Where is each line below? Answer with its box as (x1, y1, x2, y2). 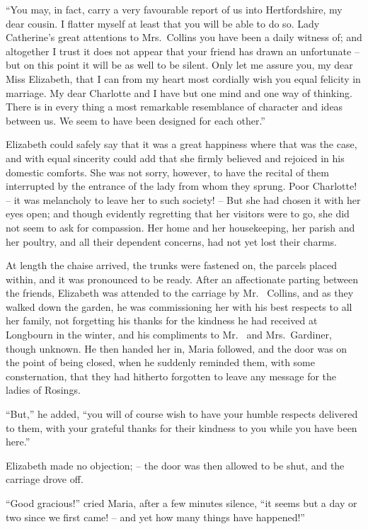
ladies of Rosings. (6, 382, 81, 397)
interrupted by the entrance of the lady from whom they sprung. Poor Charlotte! (6, 178, 357, 193)
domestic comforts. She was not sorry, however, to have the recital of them (6, 164, 330, 179)
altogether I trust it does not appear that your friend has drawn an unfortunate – (6, 43, 360, 58)
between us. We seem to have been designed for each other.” (6, 113, 265, 127)
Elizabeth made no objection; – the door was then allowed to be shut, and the (6, 457, 345, 472)
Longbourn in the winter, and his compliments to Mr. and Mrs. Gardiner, (6, 327, 332, 342)
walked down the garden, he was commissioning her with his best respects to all (6, 299, 352, 314)
